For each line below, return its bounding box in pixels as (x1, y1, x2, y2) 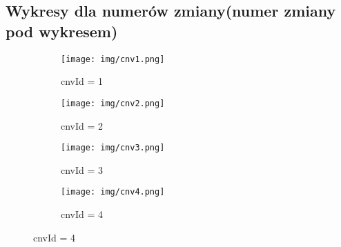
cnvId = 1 (61, 74, 104, 88)
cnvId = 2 (61, 118, 104, 132)
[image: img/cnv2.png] (61, 98, 165, 108)
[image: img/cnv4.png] (61, 187, 165, 197)
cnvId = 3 (61, 162, 104, 177)
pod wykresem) (6, 20, 118, 41)
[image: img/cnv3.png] (61, 143, 165, 153)
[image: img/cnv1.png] (61, 54, 165, 64)
